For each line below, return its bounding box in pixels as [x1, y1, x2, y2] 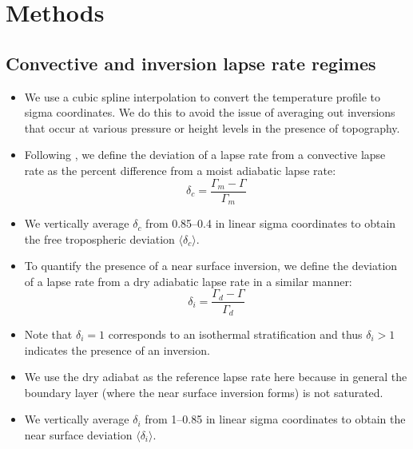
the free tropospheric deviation [24, 230, 175, 247]
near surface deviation [24, 426, 133, 443]
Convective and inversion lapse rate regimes [6, 50, 376, 75]
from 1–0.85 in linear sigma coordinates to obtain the [145, 411, 406, 427]
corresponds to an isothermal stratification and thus [108, 325, 363, 342]
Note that [24, 325, 73, 342]
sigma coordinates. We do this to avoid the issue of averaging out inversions [24, 104, 395, 121]
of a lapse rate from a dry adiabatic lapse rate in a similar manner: [24, 272, 352, 289]
